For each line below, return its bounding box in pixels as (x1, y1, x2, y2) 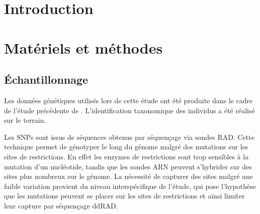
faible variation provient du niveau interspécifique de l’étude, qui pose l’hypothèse (4, 180, 256, 191)
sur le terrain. (4, 115, 46, 125)
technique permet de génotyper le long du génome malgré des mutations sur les (4, 141, 248, 152)
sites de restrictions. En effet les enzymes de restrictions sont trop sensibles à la (4, 151, 249, 161)
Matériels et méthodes (4, 37, 163, 58)
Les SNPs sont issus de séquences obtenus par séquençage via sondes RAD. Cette (4, 131, 254, 142)
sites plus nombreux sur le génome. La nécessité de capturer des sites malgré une (4, 171, 253, 181)
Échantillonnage (4, 72, 89, 87)
